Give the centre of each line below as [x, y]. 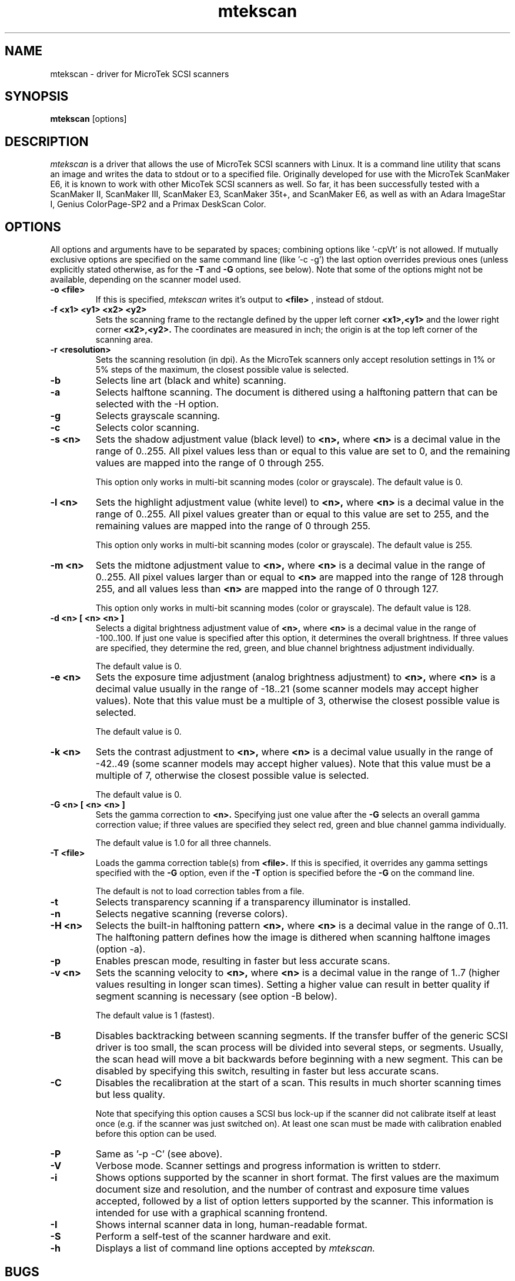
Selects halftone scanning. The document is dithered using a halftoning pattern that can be [297, 392]
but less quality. [130, 1095]
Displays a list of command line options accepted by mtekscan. [235, 1248]
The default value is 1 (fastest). [155, 1015]
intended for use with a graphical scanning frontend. [212, 1213]
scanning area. [124, 340]
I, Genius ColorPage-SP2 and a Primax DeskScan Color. [158, 204]
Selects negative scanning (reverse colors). [192, 914]
